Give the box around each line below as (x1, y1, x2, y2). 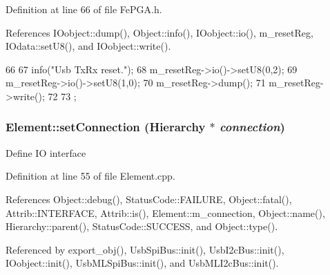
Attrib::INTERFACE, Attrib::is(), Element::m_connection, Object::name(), (6, 205, 325, 220)
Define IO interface (6, 145, 86, 160)
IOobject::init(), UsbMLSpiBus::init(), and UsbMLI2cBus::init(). (6, 256, 279, 270)
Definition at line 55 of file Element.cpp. (6, 169, 175, 183)
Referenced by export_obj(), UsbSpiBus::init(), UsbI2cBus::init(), (6, 242, 284, 256)
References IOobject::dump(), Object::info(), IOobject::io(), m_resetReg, (6, 25, 313, 39)
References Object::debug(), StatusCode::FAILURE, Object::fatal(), (6, 191, 292, 206)
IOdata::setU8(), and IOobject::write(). (6, 39, 171, 53)
